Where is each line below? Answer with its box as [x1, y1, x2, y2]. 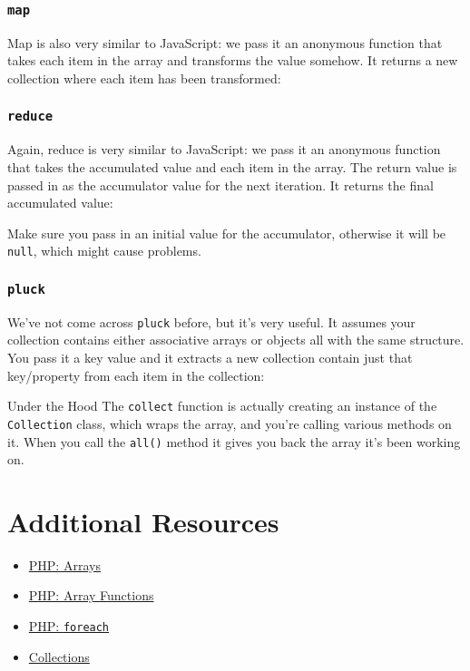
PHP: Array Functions [28, 586, 154, 605]
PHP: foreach [28, 617, 110, 636]
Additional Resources [7, 502, 279, 540]
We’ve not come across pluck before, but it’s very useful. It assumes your [7, 312, 416, 331]
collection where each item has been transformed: [7, 68, 281, 87]
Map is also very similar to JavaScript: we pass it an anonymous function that [7, 33, 443, 52]
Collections [28, 647, 90, 666]
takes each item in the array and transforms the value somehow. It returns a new [7, 51, 458, 70]
